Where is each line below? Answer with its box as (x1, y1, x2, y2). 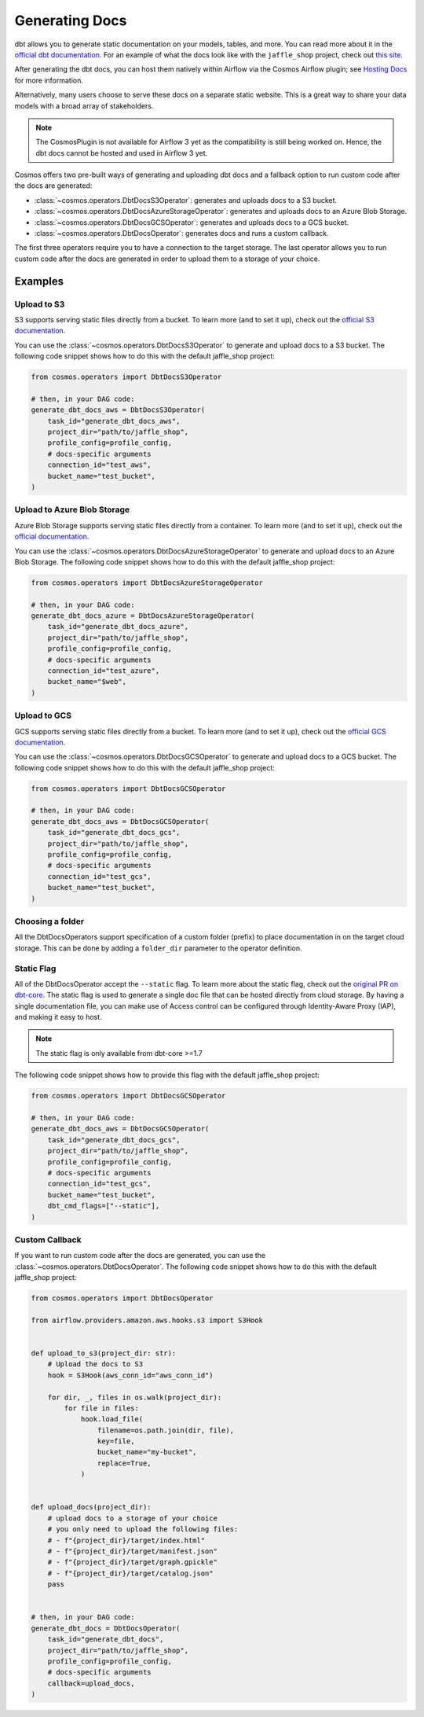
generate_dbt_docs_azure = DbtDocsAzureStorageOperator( (31, 612, 255, 620)
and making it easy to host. (14, 1013, 102, 1022)
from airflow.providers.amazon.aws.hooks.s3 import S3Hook (31, 1315, 263, 1325)
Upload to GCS (14, 710, 72, 721)
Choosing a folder (14, 916, 85, 927)
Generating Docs (14, 12, 127, 29)
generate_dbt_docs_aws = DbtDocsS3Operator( (31, 406, 206, 414)
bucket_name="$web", (47, 677, 127, 686)
